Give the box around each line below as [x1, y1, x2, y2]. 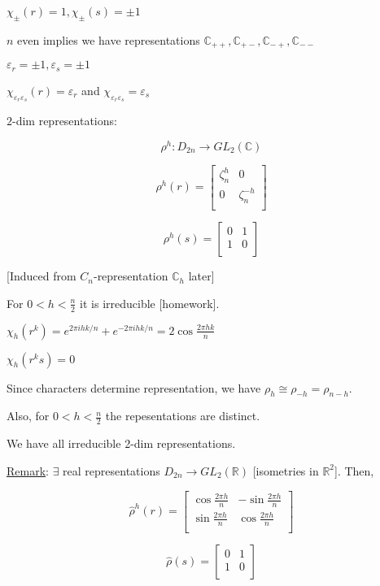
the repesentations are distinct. [105, 407, 260, 424]
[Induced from [7, 267, 76, 284]
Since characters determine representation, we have [7, 379, 261, 396]
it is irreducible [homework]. [80, 294, 220, 311]
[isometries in [252, 462, 319, 479]
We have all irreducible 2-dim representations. [7, 435, 236, 452]
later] [188, 267, 215, 284]
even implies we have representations [17, 31, 200, 48]
